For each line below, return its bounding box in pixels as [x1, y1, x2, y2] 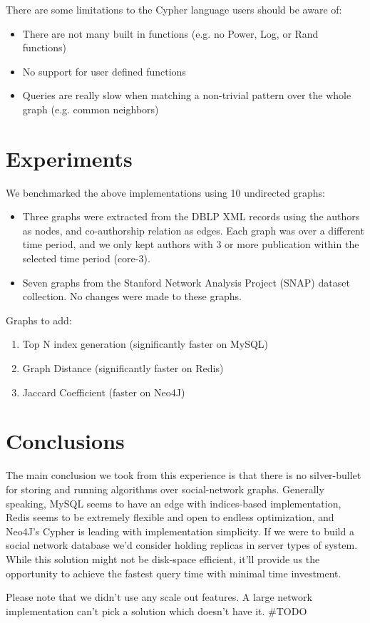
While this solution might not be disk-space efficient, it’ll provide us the [6, 551, 320, 566]
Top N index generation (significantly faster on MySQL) [22, 336, 269, 351]
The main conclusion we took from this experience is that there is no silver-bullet [6, 468, 361, 483]
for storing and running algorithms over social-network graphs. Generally [6, 481, 324, 496]
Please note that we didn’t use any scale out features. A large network [6, 589, 312, 604]
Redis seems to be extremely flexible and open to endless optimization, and [6, 510, 334, 525]
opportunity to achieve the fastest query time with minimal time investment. [6, 565, 341, 580]
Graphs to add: [6, 312, 72, 327]
